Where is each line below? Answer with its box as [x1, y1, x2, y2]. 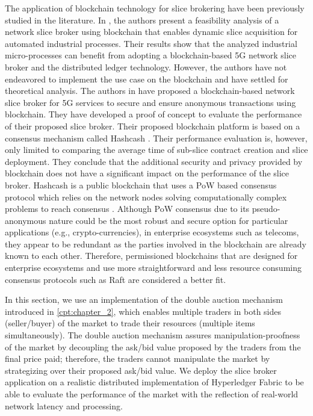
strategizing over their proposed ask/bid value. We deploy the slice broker [5, 364, 277, 376]
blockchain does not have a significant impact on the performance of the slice [5, 167, 290, 179]
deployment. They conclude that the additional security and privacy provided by [5, 155, 303, 167]
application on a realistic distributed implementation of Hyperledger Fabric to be [5, 376, 304, 388]
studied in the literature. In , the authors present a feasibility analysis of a [5, 13, 279, 26]
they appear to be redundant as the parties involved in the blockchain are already [5, 237, 306, 250]
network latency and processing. [5, 399, 123, 412]
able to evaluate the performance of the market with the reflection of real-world [5, 388, 299, 400]
